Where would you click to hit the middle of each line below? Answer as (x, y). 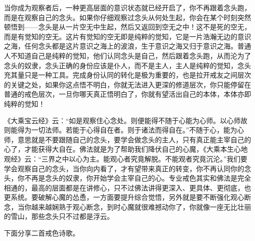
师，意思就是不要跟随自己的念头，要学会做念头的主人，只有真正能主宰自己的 (127, 139)
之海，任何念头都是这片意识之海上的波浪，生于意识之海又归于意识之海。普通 (127, 46)
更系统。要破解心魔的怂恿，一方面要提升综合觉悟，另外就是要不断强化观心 (124, 197)
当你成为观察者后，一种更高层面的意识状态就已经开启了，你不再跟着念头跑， (127, 7)
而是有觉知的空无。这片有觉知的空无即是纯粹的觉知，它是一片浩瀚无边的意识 (127, 36)
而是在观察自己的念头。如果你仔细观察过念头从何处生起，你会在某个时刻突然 (127, 17)
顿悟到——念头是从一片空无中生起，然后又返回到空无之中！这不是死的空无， (127, 27)
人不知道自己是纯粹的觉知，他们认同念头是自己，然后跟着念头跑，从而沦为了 (127, 55)
